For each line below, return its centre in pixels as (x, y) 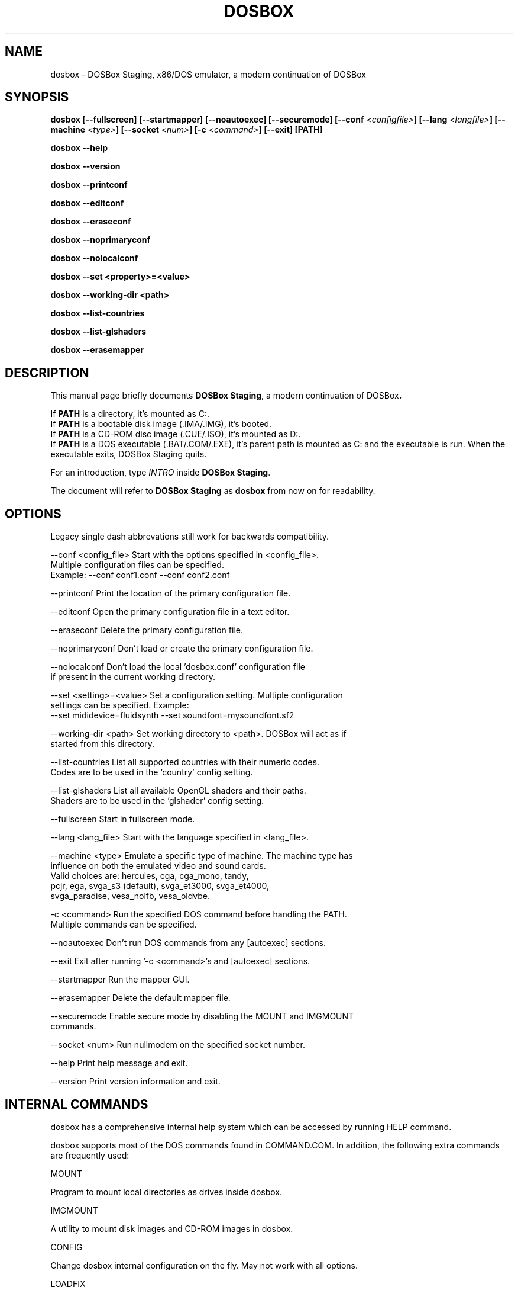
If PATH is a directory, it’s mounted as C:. (130, 414)
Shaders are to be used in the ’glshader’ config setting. (157, 801)
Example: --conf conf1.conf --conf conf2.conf (140, 575)
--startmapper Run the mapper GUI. (120, 980)
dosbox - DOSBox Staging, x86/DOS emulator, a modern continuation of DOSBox (208, 74)
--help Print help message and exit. (119, 1063)
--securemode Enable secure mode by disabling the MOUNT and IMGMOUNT (202, 1016)
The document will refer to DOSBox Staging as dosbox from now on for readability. (213, 491)
